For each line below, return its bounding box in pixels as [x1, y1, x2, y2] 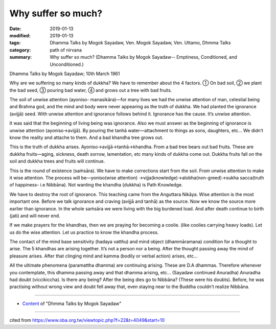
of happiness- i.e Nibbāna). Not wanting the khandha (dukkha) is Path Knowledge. [9, 182, 183, 188]
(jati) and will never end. [9, 213, 61, 219]
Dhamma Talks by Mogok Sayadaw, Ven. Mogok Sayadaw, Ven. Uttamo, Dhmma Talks [50, 40, 231, 46]
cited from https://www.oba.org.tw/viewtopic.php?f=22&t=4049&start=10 [9, 317, 165, 323]
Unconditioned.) [50, 61, 84, 67]
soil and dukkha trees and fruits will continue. [9, 158, 105, 165]
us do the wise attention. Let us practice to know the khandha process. [9, 229, 159, 235]
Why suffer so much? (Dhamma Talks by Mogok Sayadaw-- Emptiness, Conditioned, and [50, 54, 237, 60]
